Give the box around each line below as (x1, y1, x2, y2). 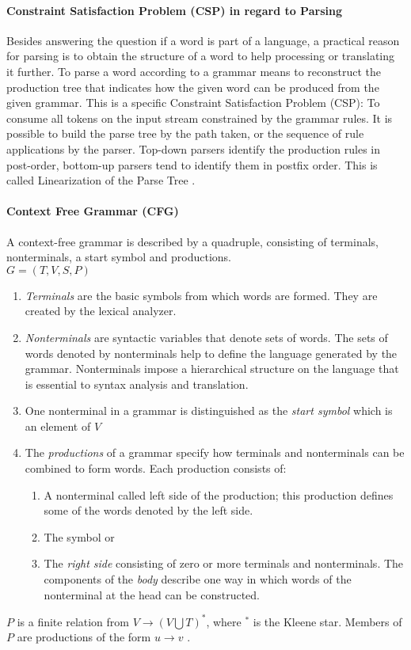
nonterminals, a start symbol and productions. (6, 249, 231, 265)
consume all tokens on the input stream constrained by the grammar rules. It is (6, 109, 393, 126)
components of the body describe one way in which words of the (44, 571, 352, 587)
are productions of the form (17, 629, 151, 645)
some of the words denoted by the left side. (44, 502, 253, 519)
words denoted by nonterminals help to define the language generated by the (25, 344, 398, 361)
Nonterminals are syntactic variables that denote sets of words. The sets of (25, 329, 388, 345)
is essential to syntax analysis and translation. (25, 375, 249, 392)
